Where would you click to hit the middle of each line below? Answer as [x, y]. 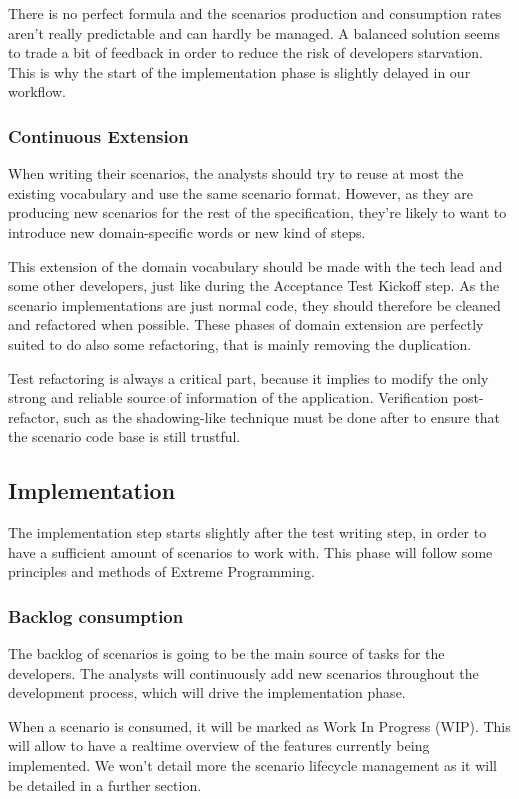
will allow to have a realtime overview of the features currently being [219, 745]
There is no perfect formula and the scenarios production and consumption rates [255, 13]
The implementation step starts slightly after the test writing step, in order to [247, 532]
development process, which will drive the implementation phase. [207, 692]
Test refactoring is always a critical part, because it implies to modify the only [248, 377]
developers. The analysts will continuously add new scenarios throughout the [243, 672]
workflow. [37, 91]
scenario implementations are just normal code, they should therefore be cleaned [254, 304]
